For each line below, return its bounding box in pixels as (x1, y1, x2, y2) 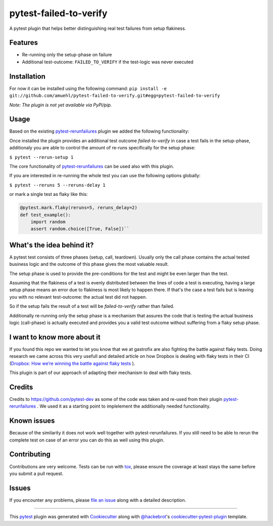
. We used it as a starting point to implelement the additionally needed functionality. (37, 403, 211, 410)
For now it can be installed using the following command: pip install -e (9, 85, 167, 91)
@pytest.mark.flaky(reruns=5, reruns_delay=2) (20, 205, 138, 211)
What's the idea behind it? (9, 240, 94, 249)
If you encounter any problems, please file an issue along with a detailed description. (9, 497, 187, 503)
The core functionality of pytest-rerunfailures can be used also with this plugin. (9, 164, 174, 169)
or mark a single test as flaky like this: (9, 191, 88, 197)
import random (30, 219, 66, 225)
